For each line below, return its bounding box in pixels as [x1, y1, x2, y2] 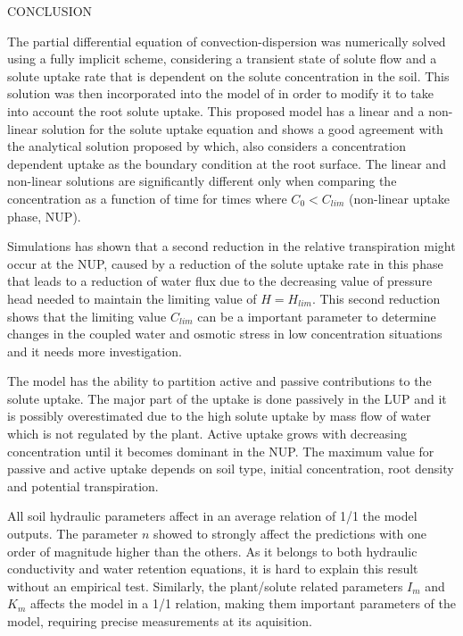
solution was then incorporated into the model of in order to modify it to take [7, 84, 434, 103]
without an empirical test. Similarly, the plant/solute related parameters [7, 576, 403, 595]
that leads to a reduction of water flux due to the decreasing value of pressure [7, 272, 433, 290]
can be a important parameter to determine [197, 306, 436, 325]
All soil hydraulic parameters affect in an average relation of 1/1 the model [7, 506, 418, 525]
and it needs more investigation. [7, 341, 182, 360]
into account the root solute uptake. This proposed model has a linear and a [7, 101, 425, 120]
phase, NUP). [7, 206, 81, 225]
